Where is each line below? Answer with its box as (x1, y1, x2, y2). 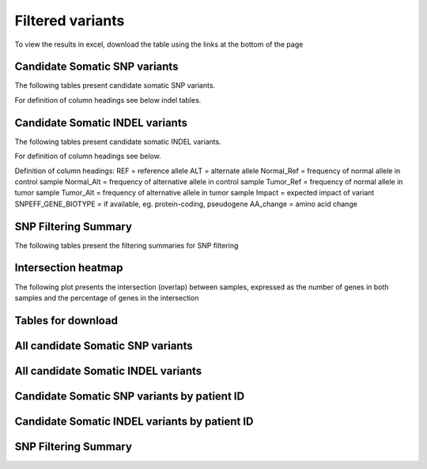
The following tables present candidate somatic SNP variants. (14, 81, 216, 90)
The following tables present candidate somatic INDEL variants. (14, 137, 221, 146)
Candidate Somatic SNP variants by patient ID (14, 389, 245, 403)
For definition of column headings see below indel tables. (14, 95, 202, 104)
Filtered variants (14, 12, 125, 29)
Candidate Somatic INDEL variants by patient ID (14, 414, 254, 428)
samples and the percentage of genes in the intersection (14, 293, 199, 302)
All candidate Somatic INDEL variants (14, 364, 202, 377)
